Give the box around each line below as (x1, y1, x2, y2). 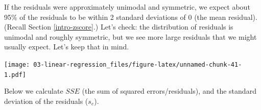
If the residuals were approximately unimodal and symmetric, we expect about (4, 2, 250, 12)
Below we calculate (4, 86, 63, 96)
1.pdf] (4, 71, 26, 78)
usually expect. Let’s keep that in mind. (4, 41, 129, 52)
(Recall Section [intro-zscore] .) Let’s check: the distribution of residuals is (4, 21, 233, 32)
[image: (4, 61, 30, 68)
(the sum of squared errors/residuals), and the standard (82, 86, 256, 96)
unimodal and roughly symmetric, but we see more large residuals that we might (4, 31, 257, 42)
